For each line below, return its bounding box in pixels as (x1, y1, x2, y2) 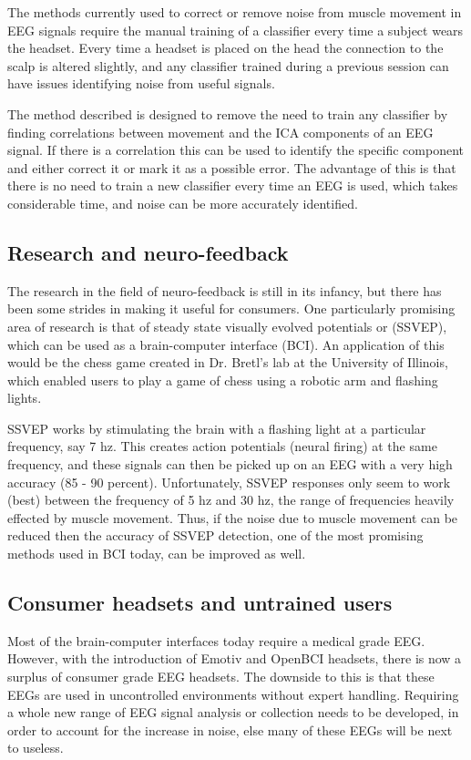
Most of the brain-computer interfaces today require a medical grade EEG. (7, 631, 425, 650)
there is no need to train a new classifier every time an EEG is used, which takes (7, 176, 458, 195)
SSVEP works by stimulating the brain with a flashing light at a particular (7, 418, 426, 437)
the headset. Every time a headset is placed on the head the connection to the (7, 38, 444, 57)
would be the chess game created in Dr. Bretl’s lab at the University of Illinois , (7, 353, 448, 372)
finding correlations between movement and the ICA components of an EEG (7, 122, 434, 141)
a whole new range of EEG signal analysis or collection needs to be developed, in (7, 703, 459, 722)
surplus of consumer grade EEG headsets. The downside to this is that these (7, 667, 435, 686)
